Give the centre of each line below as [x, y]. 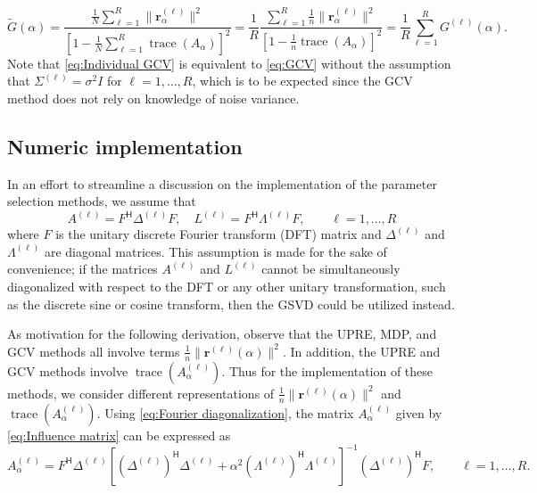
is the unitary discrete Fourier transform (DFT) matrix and [219, 234]
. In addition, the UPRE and [361, 351]
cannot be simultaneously [331, 269]
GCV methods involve [68, 370]
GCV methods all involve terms [94, 351]
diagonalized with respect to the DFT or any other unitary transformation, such [227, 287]
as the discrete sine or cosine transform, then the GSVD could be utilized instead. [231, 304]
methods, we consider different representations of [141, 393]
